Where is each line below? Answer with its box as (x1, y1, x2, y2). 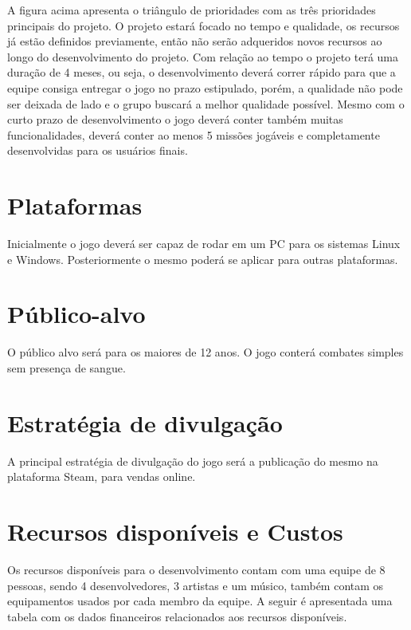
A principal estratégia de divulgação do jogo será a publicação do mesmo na (7, 452, 378, 469)
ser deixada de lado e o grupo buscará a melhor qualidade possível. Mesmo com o (7, 95, 405, 112)
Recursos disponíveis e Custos (7, 515, 343, 548)
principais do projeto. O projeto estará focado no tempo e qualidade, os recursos (7, 17, 400, 33)
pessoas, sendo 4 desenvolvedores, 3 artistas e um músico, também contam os (7, 577, 384, 593)
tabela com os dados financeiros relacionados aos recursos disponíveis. (7, 608, 347, 624)
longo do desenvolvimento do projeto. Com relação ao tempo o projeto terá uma (7, 48, 398, 65)
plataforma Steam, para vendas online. (7, 468, 196, 485)
